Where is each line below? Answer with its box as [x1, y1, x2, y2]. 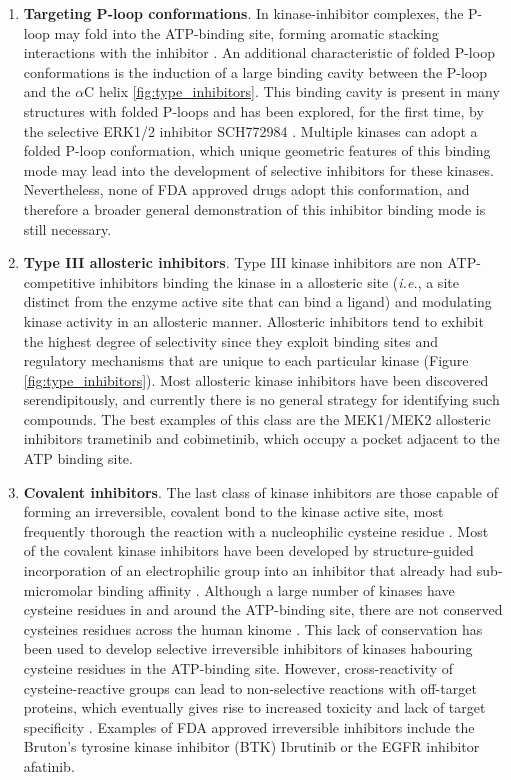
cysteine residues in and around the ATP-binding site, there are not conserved [23, 599, 503, 620]
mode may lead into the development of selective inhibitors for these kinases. [23, 159, 494, 180]
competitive [23, 271, 95, 292]
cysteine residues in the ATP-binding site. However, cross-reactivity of [23, 658, 454, 678]
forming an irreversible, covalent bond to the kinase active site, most [23, 501, 444, 522]
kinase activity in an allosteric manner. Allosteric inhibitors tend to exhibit [23, 310, 484, 331]
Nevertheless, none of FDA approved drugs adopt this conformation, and [23, 179, 470, 200]
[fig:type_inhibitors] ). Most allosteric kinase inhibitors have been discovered [23, 369, 489, 390]
